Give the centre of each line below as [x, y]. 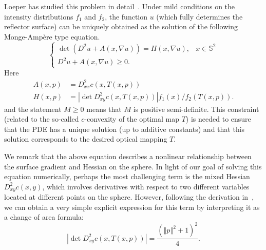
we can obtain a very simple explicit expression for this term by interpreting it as [132, 207]
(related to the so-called [42, 119]
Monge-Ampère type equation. [52, 36]
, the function [126, 16]
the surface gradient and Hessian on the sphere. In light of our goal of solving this [133, 166]
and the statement [33, 109]
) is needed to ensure [218, 119]
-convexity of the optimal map [132, 119]
